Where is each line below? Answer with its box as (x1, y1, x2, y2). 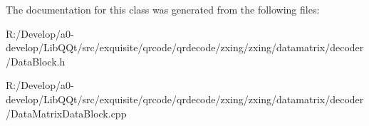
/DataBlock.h (6, 53, 66, 68)
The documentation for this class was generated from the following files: (6, 2, 320, 16)
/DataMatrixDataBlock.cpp (6, 105, 127, 120)
